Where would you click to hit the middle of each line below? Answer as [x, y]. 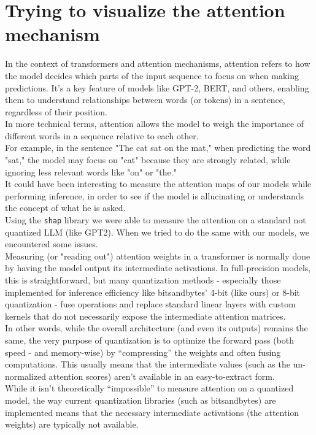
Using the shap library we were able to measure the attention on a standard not [156, 220]
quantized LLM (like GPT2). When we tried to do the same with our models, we [157, 232]
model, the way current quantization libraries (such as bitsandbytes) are [141, 400]
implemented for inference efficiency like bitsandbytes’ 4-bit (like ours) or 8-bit [153, 292]
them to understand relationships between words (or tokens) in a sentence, [145, 100]
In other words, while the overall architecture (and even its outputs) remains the [156, 328]
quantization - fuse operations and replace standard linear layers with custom [150, 304]
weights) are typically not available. [72, 424]
